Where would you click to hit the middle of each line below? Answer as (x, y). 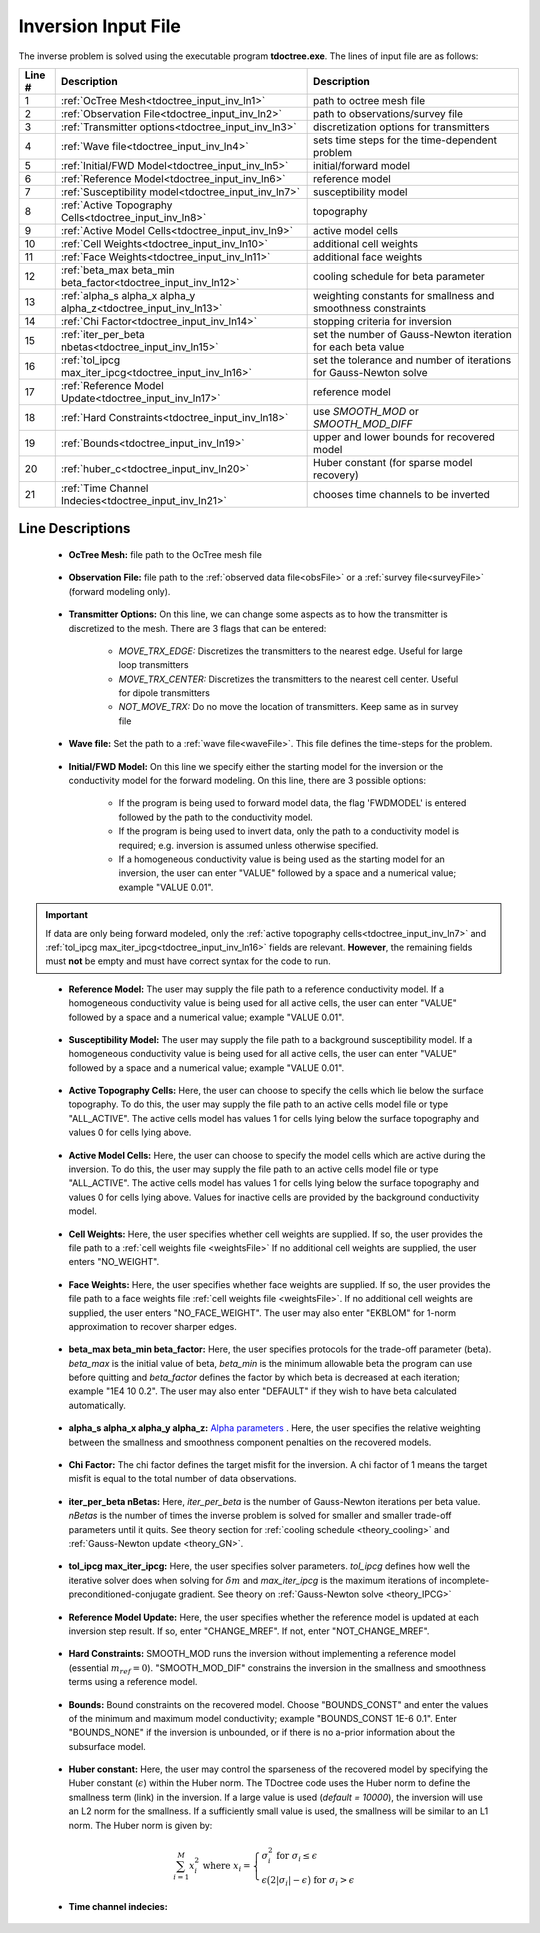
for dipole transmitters (164, 693)
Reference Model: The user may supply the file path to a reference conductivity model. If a (256, 989)
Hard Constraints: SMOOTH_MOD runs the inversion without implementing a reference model (262, 1654)
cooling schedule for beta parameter (399, 276)
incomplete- (464, 1580)
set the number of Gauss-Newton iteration (412, 334)
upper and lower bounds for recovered (404, 437)
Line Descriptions (74, 528)
